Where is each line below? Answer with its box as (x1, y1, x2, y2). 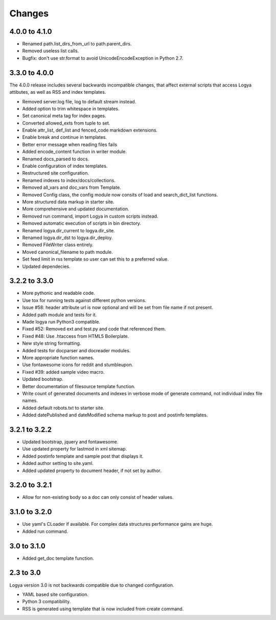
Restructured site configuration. (22, 170, 89, 176)
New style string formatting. (22, 340, 81, 347)
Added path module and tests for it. (22, 311, 97, 317)
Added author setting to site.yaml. (22, 460, 94, 466)
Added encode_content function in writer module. (22, 148, 127, 155)
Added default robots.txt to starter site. (22, 404, 105, 411)
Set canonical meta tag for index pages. (22, 113, 106, 119)
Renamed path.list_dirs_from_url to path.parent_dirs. (22, 41, 132, 47)
